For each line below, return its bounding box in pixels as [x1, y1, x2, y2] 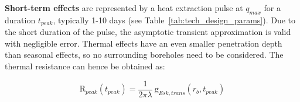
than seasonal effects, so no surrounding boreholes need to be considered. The [5, 48, 284, 61]
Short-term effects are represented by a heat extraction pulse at [5, 2, 243, 13]
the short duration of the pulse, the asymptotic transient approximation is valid [5, 26, 291, 38]
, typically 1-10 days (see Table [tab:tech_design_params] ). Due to [53, 13, 296, 26]
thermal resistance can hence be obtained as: [5, 60, 165, 72]
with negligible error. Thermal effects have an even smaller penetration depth [5, 37, 282, 49]
